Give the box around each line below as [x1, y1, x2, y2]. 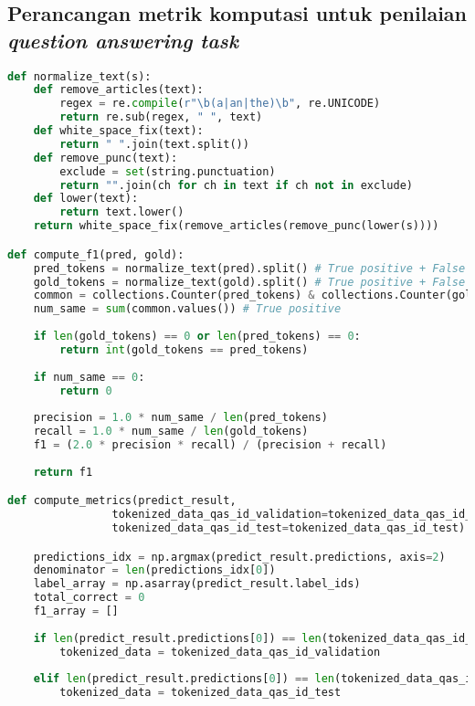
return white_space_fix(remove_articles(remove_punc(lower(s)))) [33, 219, 439, 233]
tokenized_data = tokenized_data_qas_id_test [59, 686, 342, 700]
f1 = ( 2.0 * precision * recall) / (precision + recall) [33, 438, 387, 451]
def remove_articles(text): [33, 83, 204, 97]
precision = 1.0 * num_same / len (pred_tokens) [33, 411, 328, 425]
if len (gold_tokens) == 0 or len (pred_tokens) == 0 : [33, 330, 361, 342]
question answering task [7, 26, 238, 54]
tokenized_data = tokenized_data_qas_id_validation [59, 645, 381, 659]
